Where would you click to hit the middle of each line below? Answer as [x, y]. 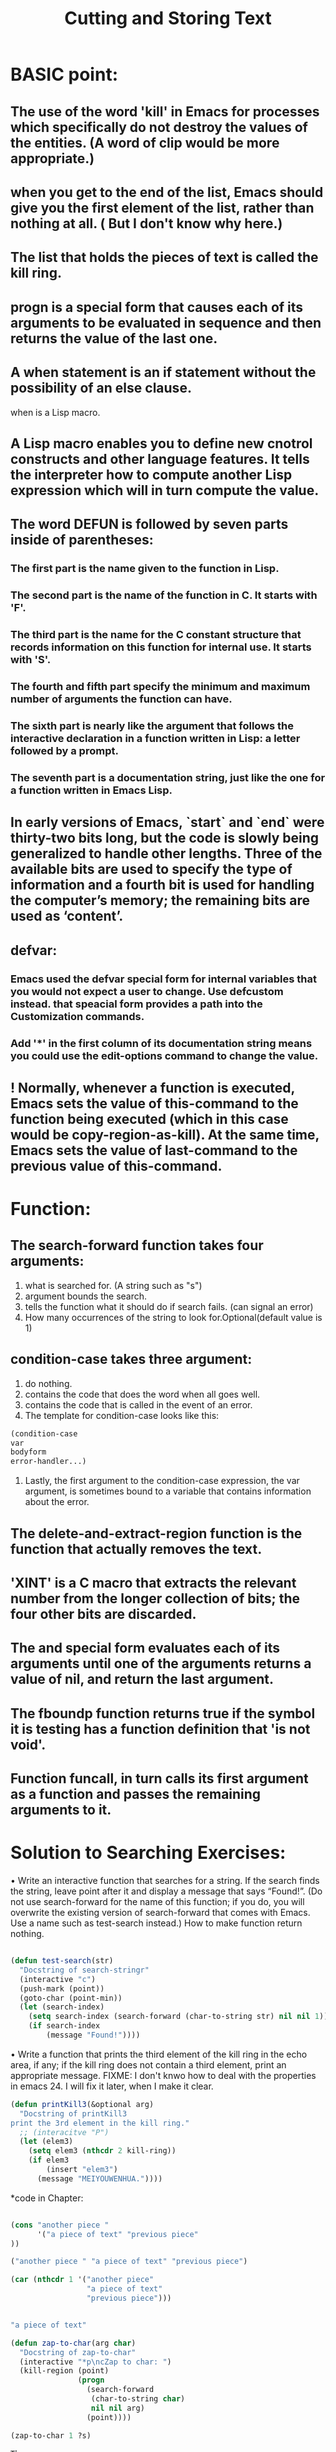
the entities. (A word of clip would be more [145, 142]
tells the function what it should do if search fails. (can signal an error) [169, 1306]
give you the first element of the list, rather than [162, 207]
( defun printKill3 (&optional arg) [82, 2104]
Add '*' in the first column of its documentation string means [161, 1043]
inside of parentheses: [82, 540]
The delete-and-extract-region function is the [156, 1533]
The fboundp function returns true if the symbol [163, 1713]
